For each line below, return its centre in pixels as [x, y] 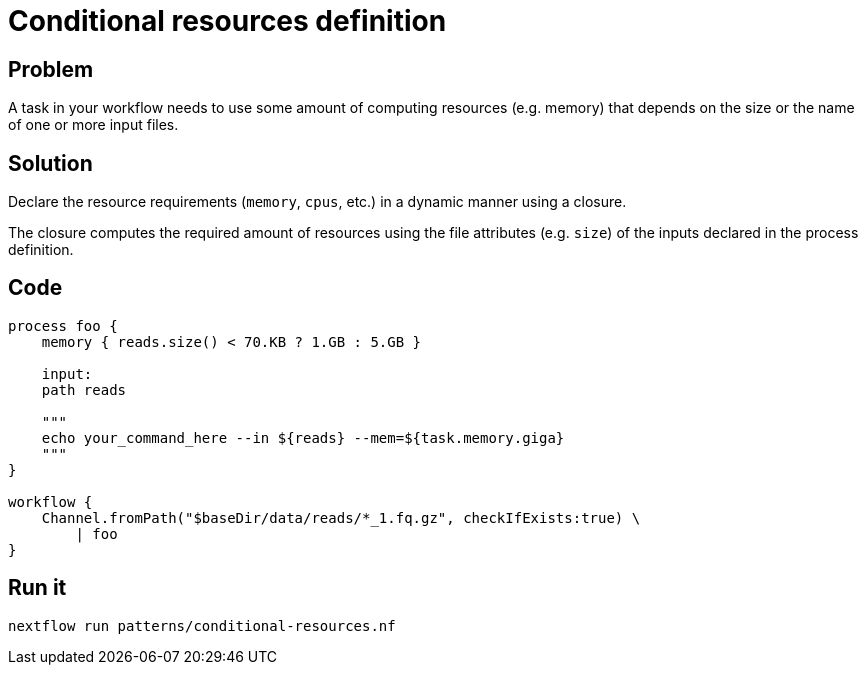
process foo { [63, 325]
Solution [50, 163]
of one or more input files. [93, 125]
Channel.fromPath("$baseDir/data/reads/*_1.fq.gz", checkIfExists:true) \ [341, 517]
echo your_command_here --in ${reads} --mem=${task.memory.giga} [303, 437]
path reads [84, 389]
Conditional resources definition [227, 21]
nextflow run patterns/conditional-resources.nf [202, 625]
